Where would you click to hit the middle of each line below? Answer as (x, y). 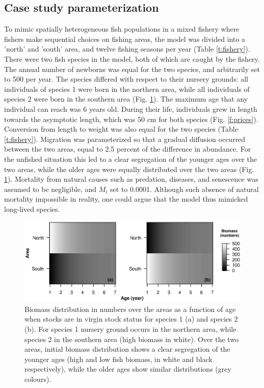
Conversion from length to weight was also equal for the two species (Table (121, 129)
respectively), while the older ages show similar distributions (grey (128, 369)
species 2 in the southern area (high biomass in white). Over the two (132, 339)
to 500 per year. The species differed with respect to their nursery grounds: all (126, 79)
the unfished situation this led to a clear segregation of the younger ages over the (130, 159)
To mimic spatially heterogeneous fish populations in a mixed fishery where (122, 29)
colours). (38, 379)
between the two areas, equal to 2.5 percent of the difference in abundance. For (128, 149)
